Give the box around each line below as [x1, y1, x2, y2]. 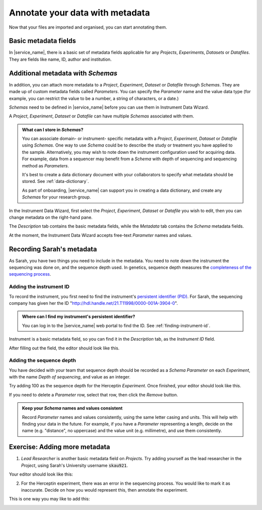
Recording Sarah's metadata [9, 245, 97, 253]
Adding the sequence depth [9, 357, 76, 364]
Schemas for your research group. [22, 194, 91, 200]
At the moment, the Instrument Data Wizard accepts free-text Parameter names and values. [9, 232, 193, 238]
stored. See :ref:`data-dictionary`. [22, 179, 89, 184]
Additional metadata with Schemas [9, 69, 117, 77]
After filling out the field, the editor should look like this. [9, 345, 120, 351]
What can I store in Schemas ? [22, 127, 83, 132]
